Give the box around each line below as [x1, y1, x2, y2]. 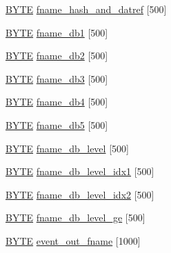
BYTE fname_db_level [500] [6, 141, 129, 155]
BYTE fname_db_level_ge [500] [6, 210, 145, 225]
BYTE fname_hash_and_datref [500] [6, 2, 167, 16]
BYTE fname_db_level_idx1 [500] [6, 164, 154, 179]
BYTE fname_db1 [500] [6, 25, 108, 39]
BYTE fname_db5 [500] [6, 117, 108, 132]
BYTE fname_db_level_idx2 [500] [6, 187, 154, 201]
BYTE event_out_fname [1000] [6, 233, 141, 247]
